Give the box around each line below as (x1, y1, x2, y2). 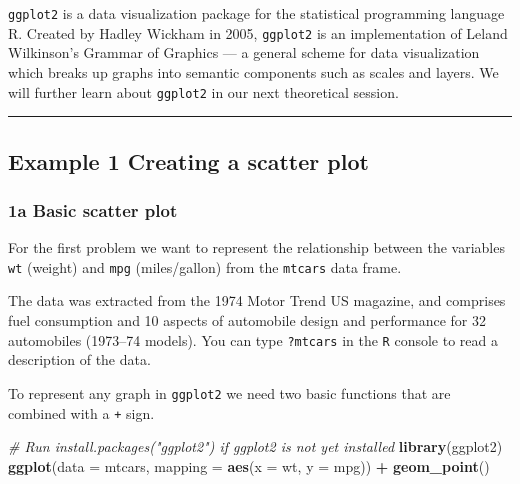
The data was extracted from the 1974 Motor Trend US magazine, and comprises (8, 290, 506, 311)
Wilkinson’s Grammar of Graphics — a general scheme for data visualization (8, 42, 480, 63)
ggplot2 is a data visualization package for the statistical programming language (8, 3, 505, 23)
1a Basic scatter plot (8, 197, 178, 222)
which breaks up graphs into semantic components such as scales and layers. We (8, 61, 499, 82)
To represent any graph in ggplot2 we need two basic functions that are (8, 382, 451, 403)
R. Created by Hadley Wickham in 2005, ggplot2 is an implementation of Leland (8, 22, 508, 43)
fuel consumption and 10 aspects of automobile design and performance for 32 (8, 310, 487, 330)
